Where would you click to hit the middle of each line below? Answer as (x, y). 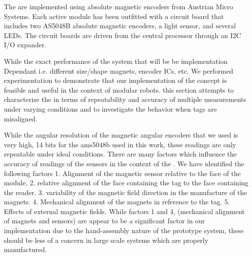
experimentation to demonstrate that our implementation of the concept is (116, 80)
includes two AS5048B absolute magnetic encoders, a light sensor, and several (120, 26)
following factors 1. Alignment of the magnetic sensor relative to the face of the (122, 173)
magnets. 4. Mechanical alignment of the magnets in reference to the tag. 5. (117, 202)
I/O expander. (25, 45)
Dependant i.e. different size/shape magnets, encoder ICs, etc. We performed (119, 70)
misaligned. (21, 118)
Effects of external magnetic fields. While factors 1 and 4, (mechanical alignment (124, 211)
